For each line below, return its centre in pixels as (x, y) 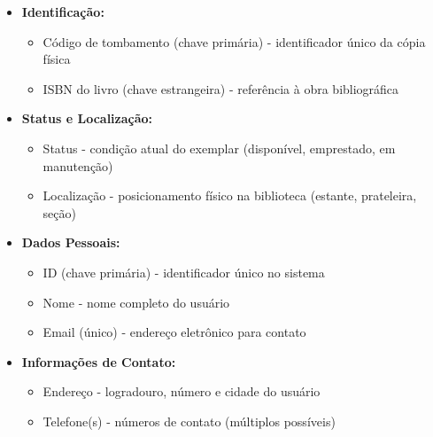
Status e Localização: (87, 118)
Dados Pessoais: (71, 242)
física (57, 59)
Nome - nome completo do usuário (136, 302)
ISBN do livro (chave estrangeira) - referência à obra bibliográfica (221, 88)
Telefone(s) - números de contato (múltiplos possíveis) (189, 421)
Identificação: (63, 12)
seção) (59, 212)
